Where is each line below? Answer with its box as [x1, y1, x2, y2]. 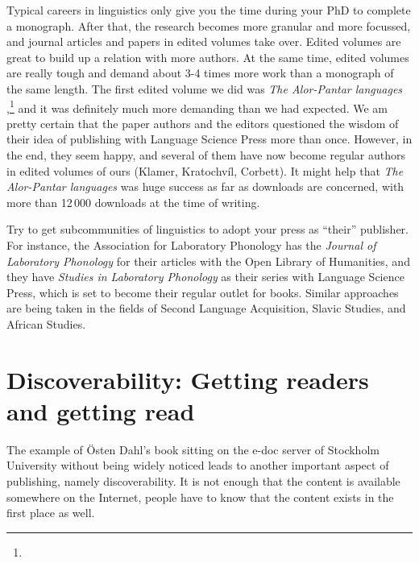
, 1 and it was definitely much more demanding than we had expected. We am [6, 97, 388, 116]
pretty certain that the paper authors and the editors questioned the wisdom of [6, 114, 399, 131]
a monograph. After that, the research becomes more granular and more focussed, [6, 17, 411, 34]
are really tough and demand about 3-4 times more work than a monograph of [6, 64, 394, 81]
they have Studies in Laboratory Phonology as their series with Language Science [6, 268, 404, 285]
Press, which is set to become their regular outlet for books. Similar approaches [6, 284, 399, 300]
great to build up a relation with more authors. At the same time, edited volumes [6, 48, 409, 65]
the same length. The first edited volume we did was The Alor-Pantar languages [6, 80, 403, 97]
